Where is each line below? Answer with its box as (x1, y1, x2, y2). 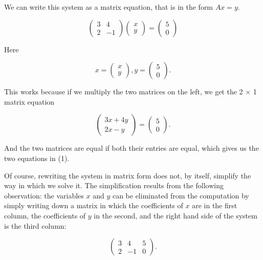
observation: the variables (4, 190, 84, 201)
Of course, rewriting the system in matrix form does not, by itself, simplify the (4, 170, 251, 181)
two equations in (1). (4, 152, 70, 163)
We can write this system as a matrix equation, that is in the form (4, 2, 213, 12)
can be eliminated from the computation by (112, 190, 249, 201)
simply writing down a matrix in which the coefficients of (4, 200, 183, 211)
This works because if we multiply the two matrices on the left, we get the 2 (4, 86, 243, 97)
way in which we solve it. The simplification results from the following (4, 180, 224, 191)
